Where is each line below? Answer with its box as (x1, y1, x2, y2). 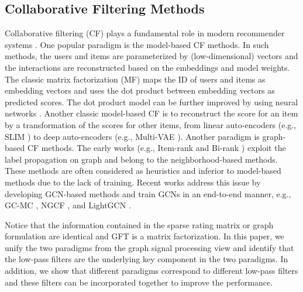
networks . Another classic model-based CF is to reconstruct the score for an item (5, 107, 298, 119)
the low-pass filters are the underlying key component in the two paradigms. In (5, 253, 288, 265)
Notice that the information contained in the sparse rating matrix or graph (5, 218, 274, 231)
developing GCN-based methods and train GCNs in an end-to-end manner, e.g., (5, 187, 291, 200)
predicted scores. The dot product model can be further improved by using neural (5, 95, 298, 108)
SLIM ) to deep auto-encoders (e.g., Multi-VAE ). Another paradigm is (5, 130, 260, 142)
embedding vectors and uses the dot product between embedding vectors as (5, 84, 275, 97)
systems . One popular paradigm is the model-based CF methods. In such (5, 38, 269, 50)
